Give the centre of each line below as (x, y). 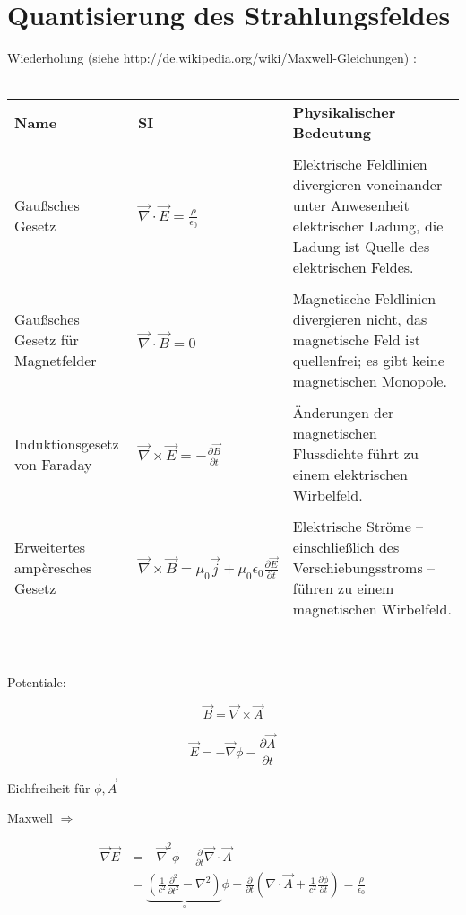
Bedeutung (332, 133)
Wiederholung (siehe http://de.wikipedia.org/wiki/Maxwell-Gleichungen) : (212, 58)
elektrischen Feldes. (353, 267)
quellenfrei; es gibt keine (368, 361)
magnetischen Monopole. (370, 381)
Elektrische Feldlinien (360, 164)
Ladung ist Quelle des (361, 247)
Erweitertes (50, 547)
